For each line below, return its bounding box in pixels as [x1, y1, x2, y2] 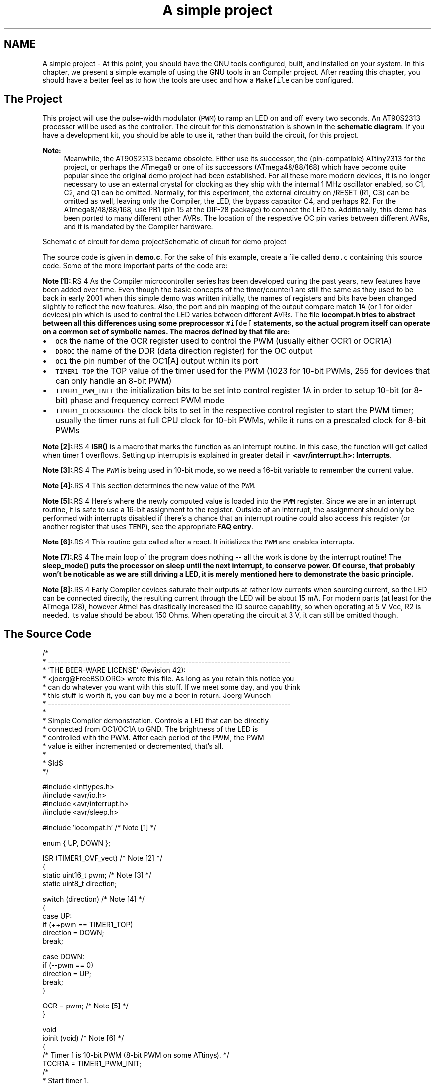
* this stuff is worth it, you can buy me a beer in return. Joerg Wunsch [42, 691, 271, 700]
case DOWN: [42, 952, 85, 961]
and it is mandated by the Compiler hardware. [64, 222, 213, 231]
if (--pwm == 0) [42, 961, 94, 970]
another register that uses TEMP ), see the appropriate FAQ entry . [42, 522, 254, 531]
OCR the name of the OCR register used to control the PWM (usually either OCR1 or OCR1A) [55, 336, 392, 346]
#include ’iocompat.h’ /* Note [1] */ [42, 823, 156, 832]
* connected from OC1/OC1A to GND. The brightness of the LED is [42, 725, 258, 734]
